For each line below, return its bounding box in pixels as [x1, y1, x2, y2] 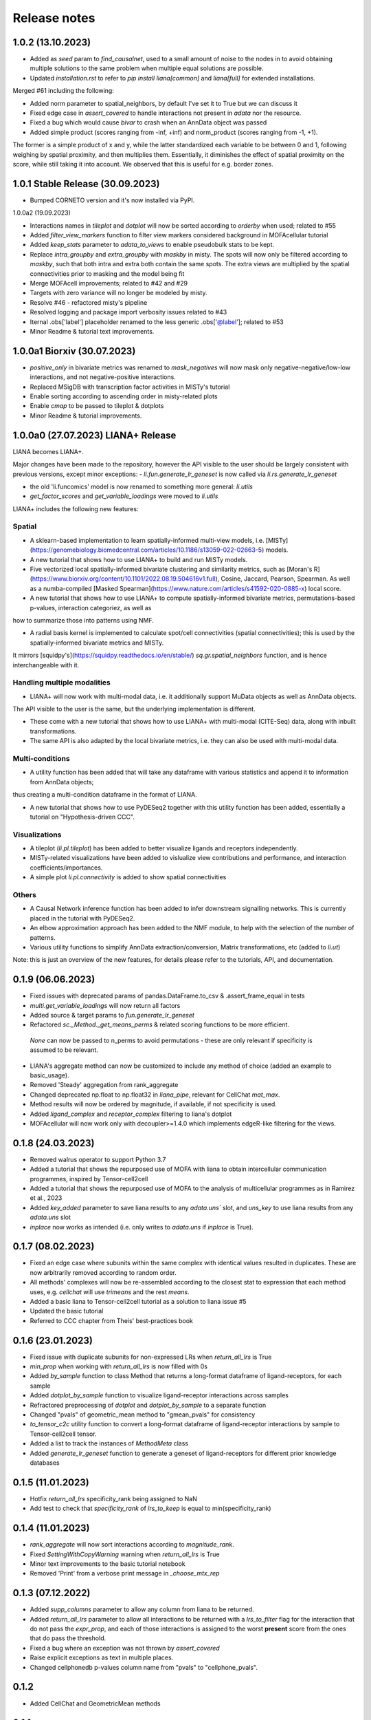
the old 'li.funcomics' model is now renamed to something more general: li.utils [30, 482, 254, 491]
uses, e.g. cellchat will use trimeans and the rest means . [30, 1287, 190, 1296]
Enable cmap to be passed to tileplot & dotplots [30, 402, 164, 410]
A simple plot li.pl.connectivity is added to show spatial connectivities [30, 873, 227, 881]
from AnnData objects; [30, 777, 94, 786]
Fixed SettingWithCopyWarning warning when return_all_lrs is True [30, 1550, 220, 1558]
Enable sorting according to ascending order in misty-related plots [30, 392, 218, 400]
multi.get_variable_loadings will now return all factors [30, 1001, 181, 1009]
